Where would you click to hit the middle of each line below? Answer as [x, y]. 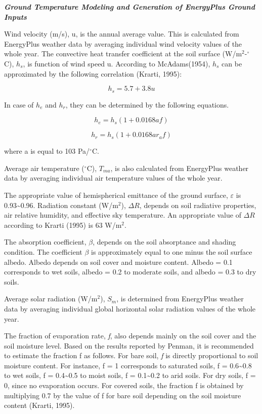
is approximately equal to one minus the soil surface [172, 251]
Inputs [15, 16]
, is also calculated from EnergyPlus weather [180, 168]
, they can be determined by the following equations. [147, 104]
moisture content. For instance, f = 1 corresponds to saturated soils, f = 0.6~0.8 [128, 365]
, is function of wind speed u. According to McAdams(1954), [117, 63]
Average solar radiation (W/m [51, 299]
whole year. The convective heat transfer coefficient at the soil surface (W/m [123, 54]
